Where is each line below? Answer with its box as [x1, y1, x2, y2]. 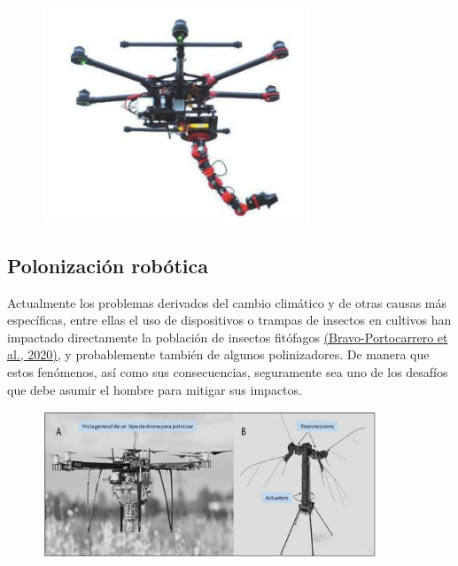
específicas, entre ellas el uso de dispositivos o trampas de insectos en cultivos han [7, 311, 452, 329]
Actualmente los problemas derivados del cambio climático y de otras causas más [7, 293, 447, 311]
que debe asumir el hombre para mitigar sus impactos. [7, 380, 302, 398]
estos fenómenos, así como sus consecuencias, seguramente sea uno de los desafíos [7, 362, 448, 381]
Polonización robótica [7, 251, 208, 279]
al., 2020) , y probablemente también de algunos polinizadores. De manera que [7, 345, 430, 364]
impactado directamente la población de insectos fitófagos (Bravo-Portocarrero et [7, 327, 448, 346]
